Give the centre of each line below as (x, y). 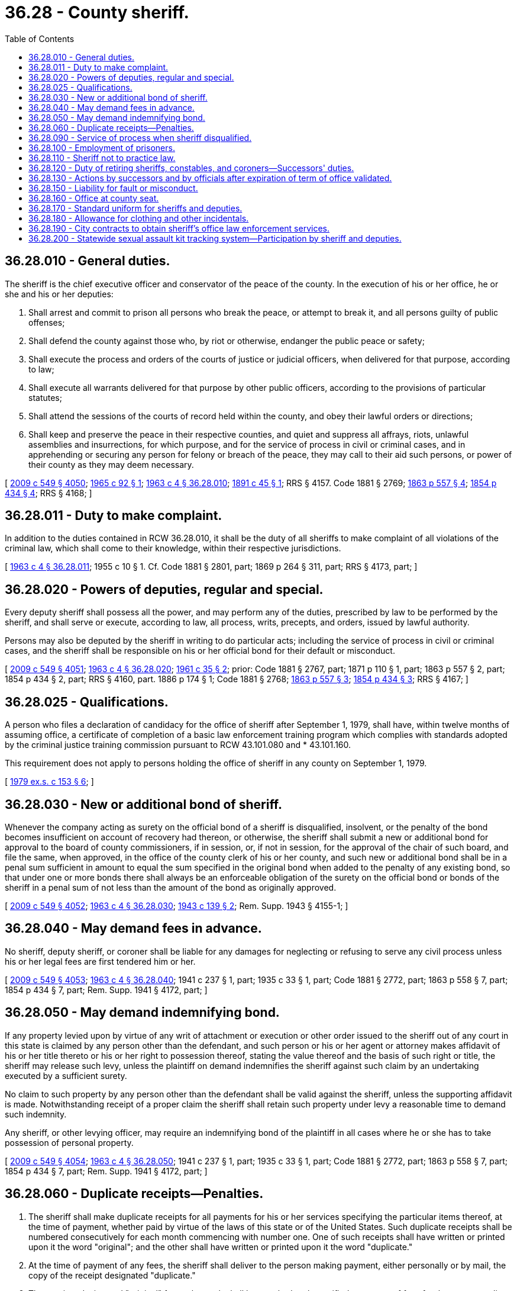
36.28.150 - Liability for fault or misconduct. (113, 188)
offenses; (47, 322)
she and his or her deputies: (59, 294)
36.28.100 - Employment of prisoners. (102, 147)
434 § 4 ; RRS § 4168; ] (49, 493)
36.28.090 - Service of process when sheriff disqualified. (140, 137)
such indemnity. (36, 1114)
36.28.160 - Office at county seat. (94, 198)
